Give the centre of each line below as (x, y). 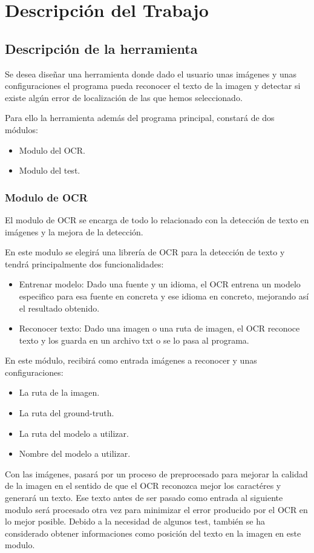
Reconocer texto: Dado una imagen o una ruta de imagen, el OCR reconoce (159, 328)
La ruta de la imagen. (59, 392)
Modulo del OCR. (52, 150)
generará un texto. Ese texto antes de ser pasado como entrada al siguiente (144, 498)
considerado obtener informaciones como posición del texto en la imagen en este (153, 533)
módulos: (21, 129)
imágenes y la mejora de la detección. (74, 231)
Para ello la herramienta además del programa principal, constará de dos (140, 118)
